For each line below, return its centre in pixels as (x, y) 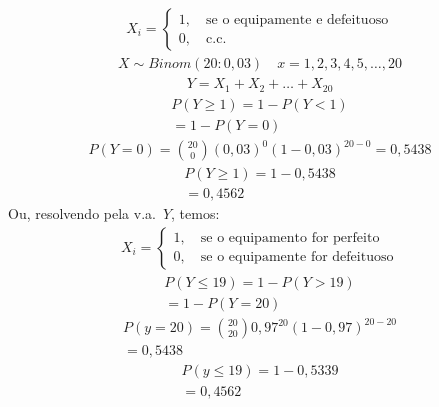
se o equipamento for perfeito (290, 238)
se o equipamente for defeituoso (297, 257)
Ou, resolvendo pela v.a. (82, 213)
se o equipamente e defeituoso (297, 19)
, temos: (195, 213)
